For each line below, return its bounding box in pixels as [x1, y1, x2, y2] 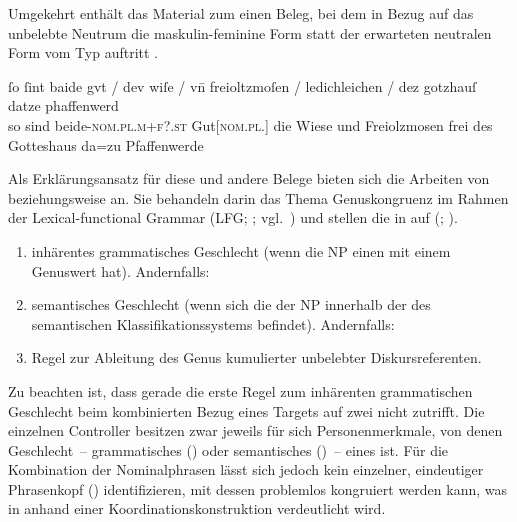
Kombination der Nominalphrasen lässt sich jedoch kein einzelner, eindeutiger [8, 459, 484, 480]
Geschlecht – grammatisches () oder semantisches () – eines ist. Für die [8, 439, 449, 460]
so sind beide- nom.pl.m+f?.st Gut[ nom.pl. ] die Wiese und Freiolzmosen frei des [8, 114, 493, 135]
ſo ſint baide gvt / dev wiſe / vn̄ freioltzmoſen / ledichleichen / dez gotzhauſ [8, 75, 477, 96]
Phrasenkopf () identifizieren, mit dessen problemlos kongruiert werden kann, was [8, 478, 507, 499]
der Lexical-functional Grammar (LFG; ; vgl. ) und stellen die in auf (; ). [8, 207, 458, 228]
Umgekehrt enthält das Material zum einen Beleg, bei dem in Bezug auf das [8, 3, 474, 23]
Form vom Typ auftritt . [8, 42, 159, 63]
